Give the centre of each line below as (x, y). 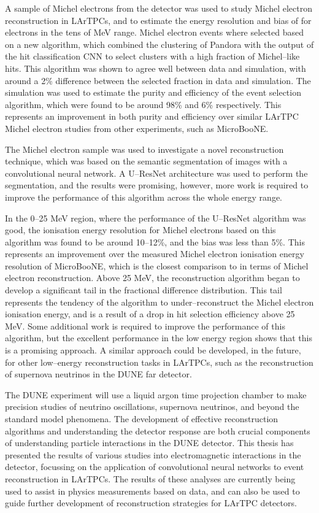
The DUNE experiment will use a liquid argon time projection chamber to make (156, 394)
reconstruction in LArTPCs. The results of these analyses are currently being (150, 478)
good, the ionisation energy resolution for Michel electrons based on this (140, 230)
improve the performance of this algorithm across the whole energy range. (144, 197)
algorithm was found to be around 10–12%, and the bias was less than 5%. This (155, 241)
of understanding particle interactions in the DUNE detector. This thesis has (149, 443)
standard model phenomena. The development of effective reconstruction (142, 418)
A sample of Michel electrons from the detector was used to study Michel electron (159, 8)
